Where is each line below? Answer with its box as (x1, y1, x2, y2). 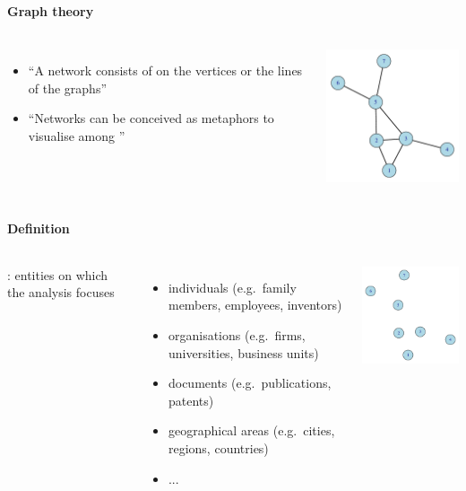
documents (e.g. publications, (168, 373, 332, 392)
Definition (7, 218, 70, 237)
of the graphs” (28, 78, 108, 97)
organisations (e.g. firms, (168, 326, 306, 345)
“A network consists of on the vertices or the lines (28, 61, 303, 80)
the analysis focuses (7, 283, 115, 302)
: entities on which (7, 265, 108, 284)
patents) (168, 390, 214, 409)
